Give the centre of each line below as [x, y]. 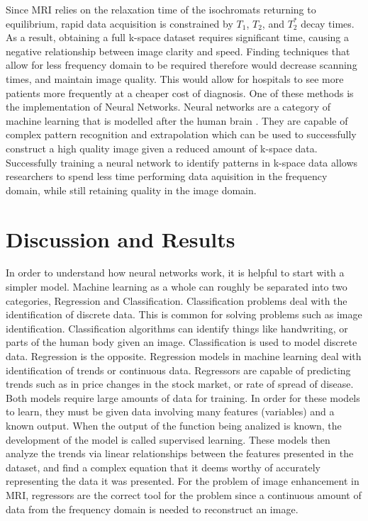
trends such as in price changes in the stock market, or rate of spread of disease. [180, 384]
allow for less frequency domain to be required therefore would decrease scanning [182, 65]
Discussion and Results [121, 239]
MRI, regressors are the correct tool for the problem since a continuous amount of [184, 494]
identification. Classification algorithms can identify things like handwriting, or [177, 328]
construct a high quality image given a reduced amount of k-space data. [162, 148]
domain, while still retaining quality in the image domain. [131, 190]
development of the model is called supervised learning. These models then [168, 439]
